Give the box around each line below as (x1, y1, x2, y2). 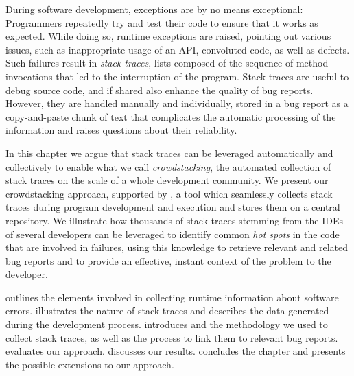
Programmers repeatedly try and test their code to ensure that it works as (5, 15, 318, 30)
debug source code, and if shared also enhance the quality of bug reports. (5, 82, 314, 97)
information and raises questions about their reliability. (5, 123, 237, 137)
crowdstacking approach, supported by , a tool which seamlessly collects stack (5, 186, 333, 200)
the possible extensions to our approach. (5, 357, 174, 371)
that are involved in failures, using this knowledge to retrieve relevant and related (5, 240, 349, 255)
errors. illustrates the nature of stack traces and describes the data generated (5, 303, 329, 318)
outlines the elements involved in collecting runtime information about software (5, 290, 339, 304)
